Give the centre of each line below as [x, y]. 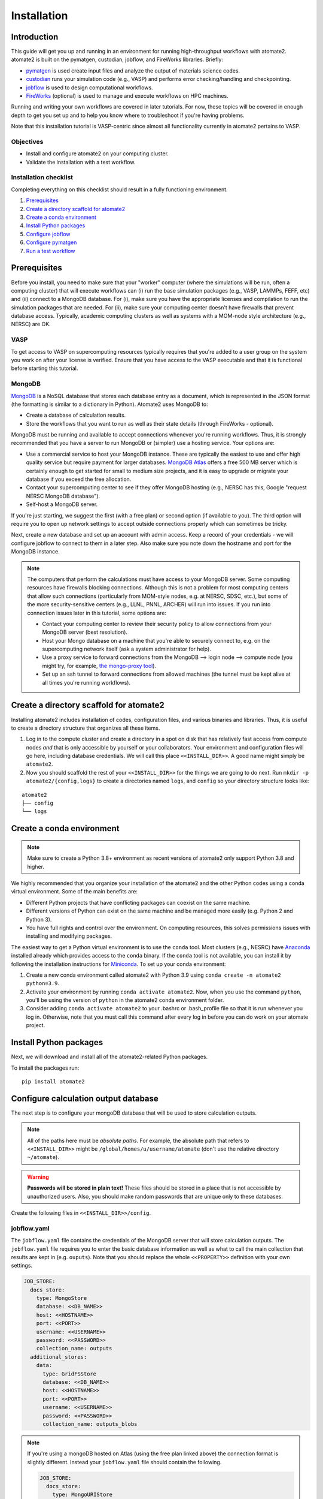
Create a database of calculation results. [76, 415]
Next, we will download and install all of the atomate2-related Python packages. [109, 1057]
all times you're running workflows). [86, 682]
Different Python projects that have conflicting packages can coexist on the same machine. [138, 902]
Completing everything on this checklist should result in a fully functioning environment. [119, 189]
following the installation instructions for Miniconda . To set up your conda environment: [118, 964]
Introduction [35, 37]
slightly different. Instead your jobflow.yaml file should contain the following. [124, 1462]
